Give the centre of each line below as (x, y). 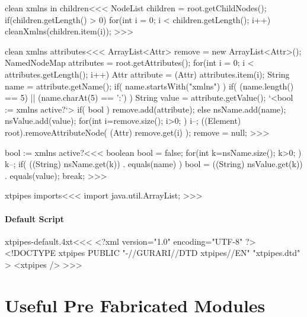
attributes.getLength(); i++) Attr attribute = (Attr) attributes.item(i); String (147, 74)
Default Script (34, 218)
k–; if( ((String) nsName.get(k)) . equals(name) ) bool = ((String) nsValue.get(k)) (154, 164)
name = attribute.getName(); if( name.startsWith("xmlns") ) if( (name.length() (149, 86)
